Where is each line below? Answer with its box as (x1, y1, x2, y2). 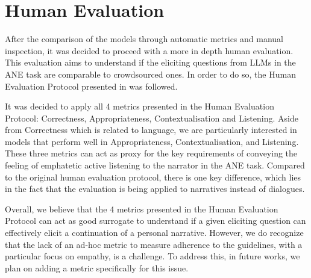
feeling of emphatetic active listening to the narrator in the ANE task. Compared (5, 159, 305, 171)
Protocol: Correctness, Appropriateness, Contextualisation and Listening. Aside (5, 111, 298, 124)
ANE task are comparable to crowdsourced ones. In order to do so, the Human (5, 67, 296, 80)
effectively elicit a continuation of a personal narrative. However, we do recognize (5, 226, 304, 239)
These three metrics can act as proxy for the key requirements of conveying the (5, 147, 298, 159)
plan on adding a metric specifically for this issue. (5, 261, 189, 274)
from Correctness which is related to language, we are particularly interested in (5, 123, 297, 136)
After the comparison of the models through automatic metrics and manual (5, 32, 283, 45)
